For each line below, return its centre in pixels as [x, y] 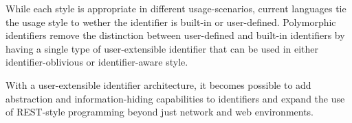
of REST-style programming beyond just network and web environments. [160, 112]
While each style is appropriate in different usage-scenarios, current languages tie [176, 8]
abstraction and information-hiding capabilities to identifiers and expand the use [175, 98]
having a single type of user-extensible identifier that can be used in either [162, 48]
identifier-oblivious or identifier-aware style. [97, 62]
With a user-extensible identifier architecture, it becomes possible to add [158, 84]
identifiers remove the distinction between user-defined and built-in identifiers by [175, 35]
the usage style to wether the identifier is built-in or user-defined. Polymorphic [171, 22]
